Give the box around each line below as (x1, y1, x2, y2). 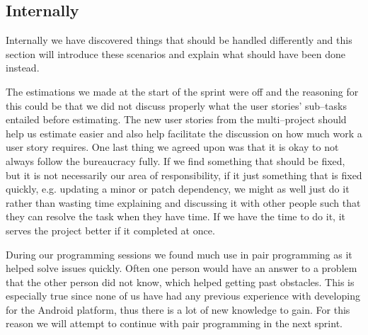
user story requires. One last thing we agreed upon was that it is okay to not (6, 140, 339, 154)
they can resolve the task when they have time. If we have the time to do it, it (6, 209, 346, 224)
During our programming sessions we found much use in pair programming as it (6, 246, 352, 261)
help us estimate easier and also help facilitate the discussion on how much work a (6, 125, 362, 140)
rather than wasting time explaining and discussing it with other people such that (6, 195, 361, 210)
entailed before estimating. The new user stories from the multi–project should (6, 112, 347, 127)
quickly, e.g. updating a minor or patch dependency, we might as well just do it (6, 181, 350, 196)
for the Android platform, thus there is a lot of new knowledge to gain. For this (6, 302, 350, 317)
